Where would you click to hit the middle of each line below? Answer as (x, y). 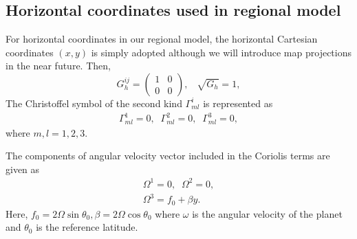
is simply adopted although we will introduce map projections (221, 52)
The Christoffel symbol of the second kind (94, 103)
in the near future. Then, (58, 66)
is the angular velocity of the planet (267, 213)
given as (23, 169)
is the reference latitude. (87, 227)
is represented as (238, 103)
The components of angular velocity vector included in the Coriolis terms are (168, 156)
